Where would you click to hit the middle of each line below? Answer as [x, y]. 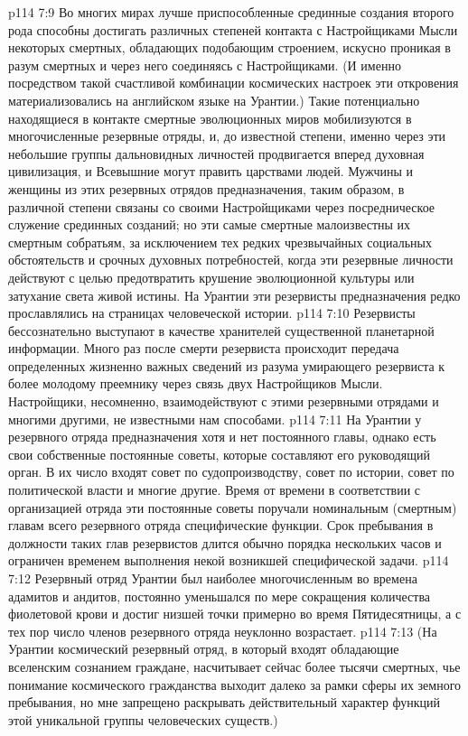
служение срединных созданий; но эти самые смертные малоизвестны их [210, 224]
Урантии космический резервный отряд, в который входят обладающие [204, 649]
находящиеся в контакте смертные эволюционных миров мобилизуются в [210, 118]
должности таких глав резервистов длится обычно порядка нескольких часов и [225, 542]
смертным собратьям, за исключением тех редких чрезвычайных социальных [220, 242]
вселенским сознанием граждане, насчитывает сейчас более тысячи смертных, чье [234, 666]
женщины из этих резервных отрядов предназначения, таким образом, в [206, 188]
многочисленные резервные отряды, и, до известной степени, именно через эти [227, 136]
